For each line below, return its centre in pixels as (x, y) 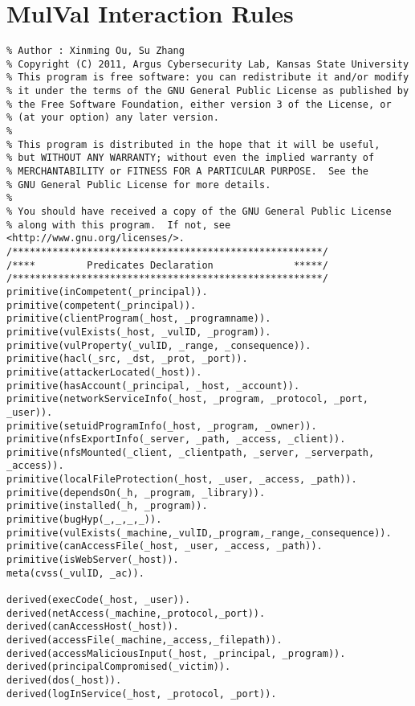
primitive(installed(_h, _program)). (107, 506)
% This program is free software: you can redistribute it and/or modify (208, 78)
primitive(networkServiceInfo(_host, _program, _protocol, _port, (188, 399)
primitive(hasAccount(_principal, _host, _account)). (153, 386)
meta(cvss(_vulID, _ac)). (75, 573)
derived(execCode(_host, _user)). (99, 600)
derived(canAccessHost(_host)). (93, 627)
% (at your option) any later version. (113, 118)
